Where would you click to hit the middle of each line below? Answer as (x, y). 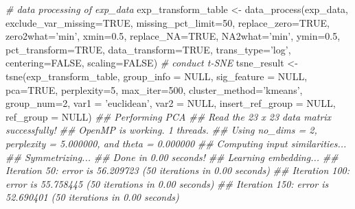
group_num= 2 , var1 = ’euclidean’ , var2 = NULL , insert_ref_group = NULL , (171, 103)
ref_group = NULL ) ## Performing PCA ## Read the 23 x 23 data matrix (169, 116)
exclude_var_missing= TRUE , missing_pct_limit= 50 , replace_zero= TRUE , (168, 22)
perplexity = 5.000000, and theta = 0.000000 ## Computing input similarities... (176, 143)
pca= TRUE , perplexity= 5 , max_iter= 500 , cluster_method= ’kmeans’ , (154, 89)
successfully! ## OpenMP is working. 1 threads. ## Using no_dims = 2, (161, 130)
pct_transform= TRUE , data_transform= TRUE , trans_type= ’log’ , (148, 49)
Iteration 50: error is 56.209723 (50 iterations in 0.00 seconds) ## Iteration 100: (178, 170)
